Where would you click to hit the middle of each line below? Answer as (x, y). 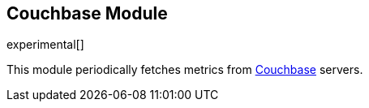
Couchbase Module (87, 13)
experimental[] (45, 45)
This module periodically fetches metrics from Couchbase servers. (185, 70)
